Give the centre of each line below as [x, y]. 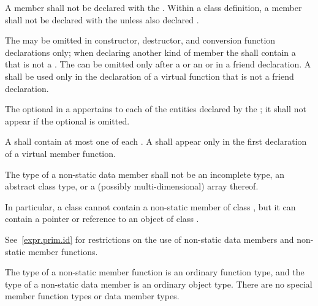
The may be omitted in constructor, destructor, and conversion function [140, 40]
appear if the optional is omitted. [67, 120]
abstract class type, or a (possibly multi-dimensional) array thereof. [132, 186]
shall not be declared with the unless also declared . [102, 19]
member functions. [63, 251]
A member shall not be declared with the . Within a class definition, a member [153, 7]
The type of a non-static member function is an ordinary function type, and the [155, 272]
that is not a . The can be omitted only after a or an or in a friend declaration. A [158, 64]
